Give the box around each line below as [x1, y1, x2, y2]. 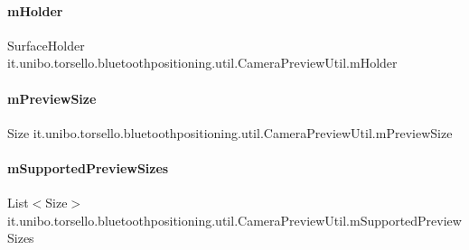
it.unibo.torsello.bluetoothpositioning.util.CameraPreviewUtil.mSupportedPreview [7, 210, 462, 229]
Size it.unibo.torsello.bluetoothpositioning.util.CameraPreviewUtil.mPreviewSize [7, 123, 453, 142]
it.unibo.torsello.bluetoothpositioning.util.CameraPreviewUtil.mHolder [7, 53, 398, 72]
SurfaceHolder [7, 35, 85, 54]
